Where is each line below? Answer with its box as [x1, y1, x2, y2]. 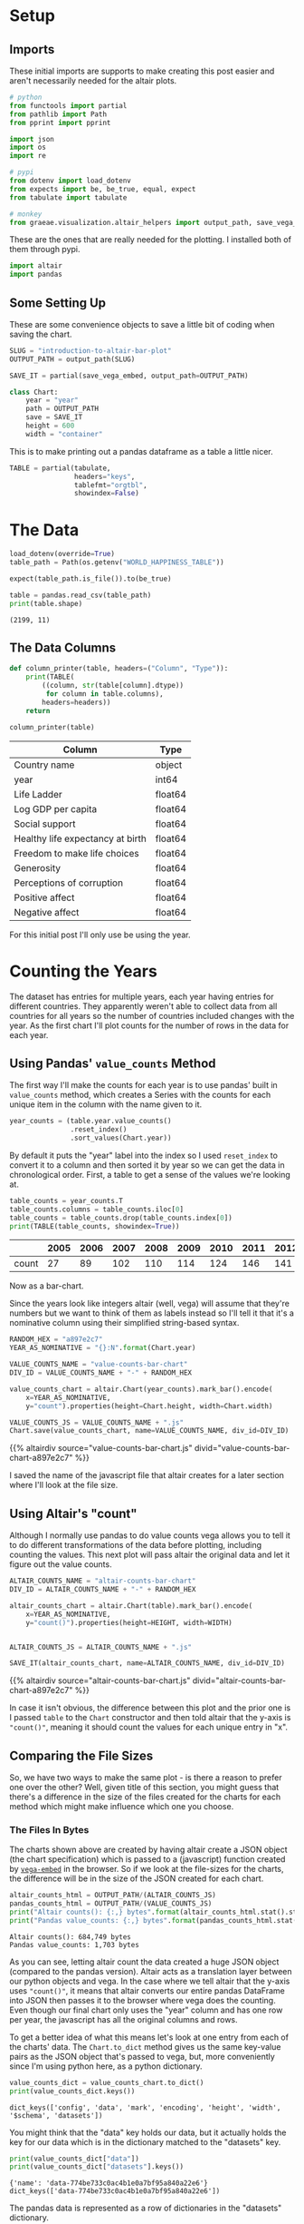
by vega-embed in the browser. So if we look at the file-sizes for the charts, [9, 1864, 284, 1875]
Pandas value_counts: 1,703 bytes [9, 1940, 140, 1949]
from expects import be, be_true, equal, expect [9, 184, 196, 193]
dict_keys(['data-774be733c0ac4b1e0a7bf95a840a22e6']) [9, 2187, 221, 2196]
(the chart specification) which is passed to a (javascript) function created [9, 1854, 286, 1865]
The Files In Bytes [9, 1823, 90, 1836]
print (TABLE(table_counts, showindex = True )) [9, 1221, 180, 1230]
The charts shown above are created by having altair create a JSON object [9, 1844, 288, 1856]
